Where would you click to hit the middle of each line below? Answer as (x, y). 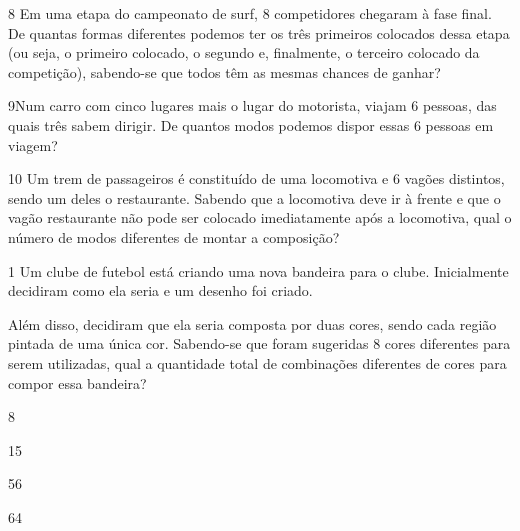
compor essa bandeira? (77, 382)
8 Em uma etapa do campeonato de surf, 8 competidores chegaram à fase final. (250, 13)
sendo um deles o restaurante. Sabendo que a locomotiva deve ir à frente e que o (254, 197)
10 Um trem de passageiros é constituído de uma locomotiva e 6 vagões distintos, (256, 178)
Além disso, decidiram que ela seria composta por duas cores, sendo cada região (252, 323)
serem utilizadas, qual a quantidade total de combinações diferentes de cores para (257, 362)
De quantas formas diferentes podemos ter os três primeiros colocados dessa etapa (259, 32)
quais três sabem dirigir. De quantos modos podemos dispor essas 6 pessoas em (251, 124)
